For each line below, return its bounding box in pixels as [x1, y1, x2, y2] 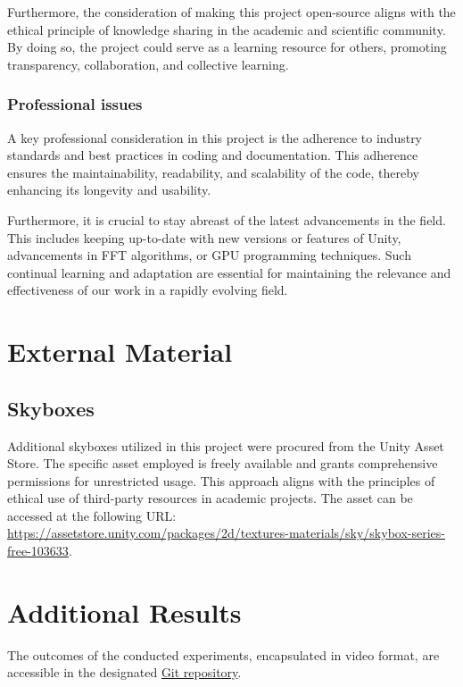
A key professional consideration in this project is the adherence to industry [7, 128, 423, 147]
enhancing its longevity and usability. [7, 180, 211, 199]
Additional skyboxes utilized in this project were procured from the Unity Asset [7, 436, 444, 455]
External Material [7, 333, 233, 370]
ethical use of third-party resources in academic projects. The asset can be [7, 489, 413, 507]
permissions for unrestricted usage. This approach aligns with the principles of [7, 471, 435, 490]
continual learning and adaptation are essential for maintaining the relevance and [7, 263, 451, 281]
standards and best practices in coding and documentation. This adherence [7, 146, 418, 164]
